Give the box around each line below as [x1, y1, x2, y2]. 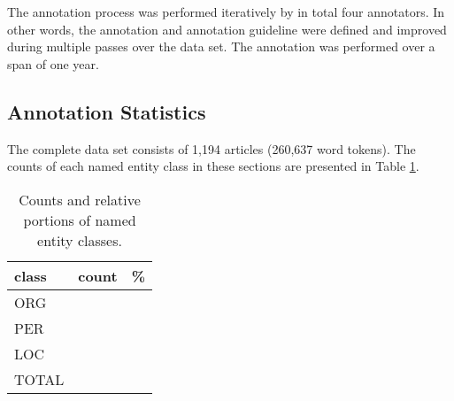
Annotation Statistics [7, 97, 206, 125]
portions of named [23, 209, 136, 230]
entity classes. [37, 229, 122, 251]
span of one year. [7, 54, 99, 73]
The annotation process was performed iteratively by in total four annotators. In [7, 3, 445, 20]
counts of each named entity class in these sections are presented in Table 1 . [7, 157, 419, 175]
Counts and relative [19, 189, 141, 210]
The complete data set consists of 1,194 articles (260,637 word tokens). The [7, 139, 416, 158]
